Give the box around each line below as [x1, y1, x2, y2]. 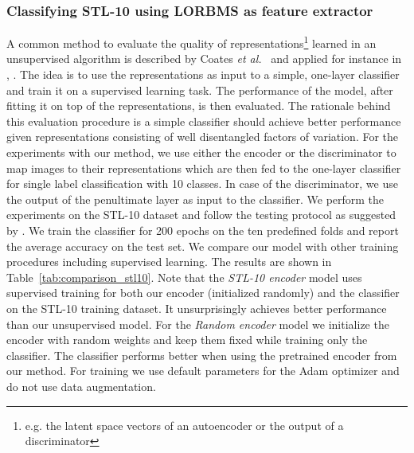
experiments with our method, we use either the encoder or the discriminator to [6, 144, 396, 161]
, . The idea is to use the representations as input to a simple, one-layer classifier [6, 66, 400, 83]
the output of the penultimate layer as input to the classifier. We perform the [6, 190, 385, 207]
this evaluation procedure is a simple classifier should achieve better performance [6, 112, 401, 129]
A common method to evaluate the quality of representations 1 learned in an [6, 33, 377, 51]
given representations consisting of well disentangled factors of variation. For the [6, 128, 399, 145]
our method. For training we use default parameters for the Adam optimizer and [6, 362, 400, 379]
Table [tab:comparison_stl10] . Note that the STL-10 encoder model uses [6, 268, 362, 285]
